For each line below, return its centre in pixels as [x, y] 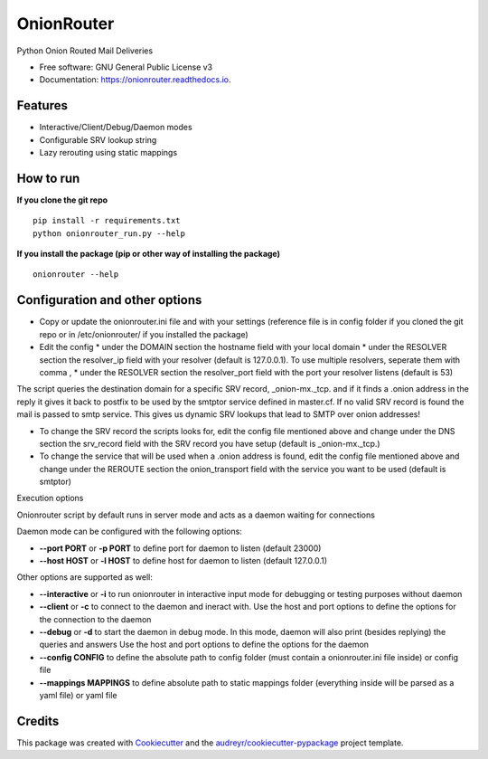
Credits [38, 721]
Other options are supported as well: [85, 577]
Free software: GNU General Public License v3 [126, 67]
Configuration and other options [109, 300]
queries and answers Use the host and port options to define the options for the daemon [204, 645]
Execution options [50, 498]
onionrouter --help [76, 275]
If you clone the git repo [62, 200]
